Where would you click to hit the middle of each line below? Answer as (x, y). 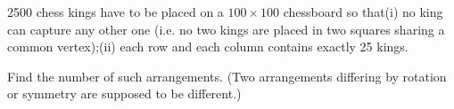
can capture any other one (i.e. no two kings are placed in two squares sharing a (226, 29)
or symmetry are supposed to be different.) (124, 93)
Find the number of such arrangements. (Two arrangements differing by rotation (227, 76)
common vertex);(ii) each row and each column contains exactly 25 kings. (208, 47)
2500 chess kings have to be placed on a (116, 12)
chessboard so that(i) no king (363, 12)
